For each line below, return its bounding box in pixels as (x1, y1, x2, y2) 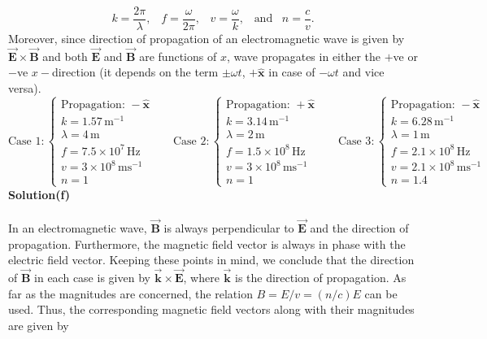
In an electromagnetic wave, (8, 219, 147, 237)
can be (364, 285, 398, 302)
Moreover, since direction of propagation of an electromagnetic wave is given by (8, 30, 405, 47)
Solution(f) (8, 185, 71, 202)
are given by (8, 316, 69, 333)
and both (42, 47, 88, 64)
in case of (268, 63, 315, 80)
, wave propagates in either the (226, 47, 381, 64)
